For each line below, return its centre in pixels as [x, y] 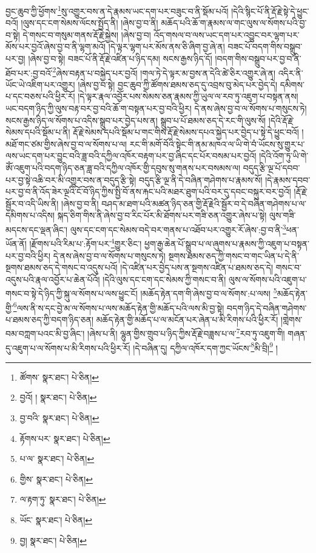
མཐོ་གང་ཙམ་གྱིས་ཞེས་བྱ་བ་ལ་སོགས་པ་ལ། [66, 144]
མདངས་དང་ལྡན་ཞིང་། [37, 229]
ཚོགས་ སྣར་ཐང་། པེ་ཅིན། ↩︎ [59, 377]
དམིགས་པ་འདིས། [30, 215]
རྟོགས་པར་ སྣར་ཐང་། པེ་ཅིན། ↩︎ [65, 438]
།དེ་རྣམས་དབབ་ [288, 179]
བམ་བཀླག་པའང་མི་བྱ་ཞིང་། [45, 334]
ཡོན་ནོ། [16, 243]
